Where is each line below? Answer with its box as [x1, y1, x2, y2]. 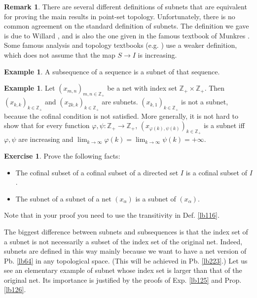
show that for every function [4, 120, 90, 131]
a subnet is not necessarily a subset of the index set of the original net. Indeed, [4, 236, 243, 246]
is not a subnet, [181, 97, 228, 107]
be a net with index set [107, 83, 177, 93]
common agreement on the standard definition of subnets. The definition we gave [4, 21, 249, 31]
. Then [204, 83, 225, 93]
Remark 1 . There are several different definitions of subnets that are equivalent [4, 1, 247, 11]
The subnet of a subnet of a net [15, 193, 111, 203]
